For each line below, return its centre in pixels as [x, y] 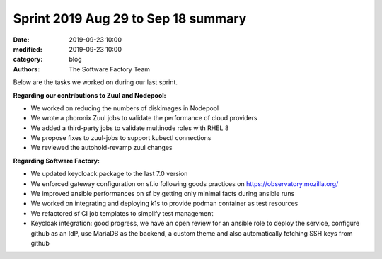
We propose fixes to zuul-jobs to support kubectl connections [121, 138]
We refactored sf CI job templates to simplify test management [122, 213]
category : [28, 59]
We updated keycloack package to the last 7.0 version [109, 174]
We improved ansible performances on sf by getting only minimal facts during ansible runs [163, 194]
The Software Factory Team [110, 69]
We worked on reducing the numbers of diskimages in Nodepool [125, 108]
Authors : [27, 69]
